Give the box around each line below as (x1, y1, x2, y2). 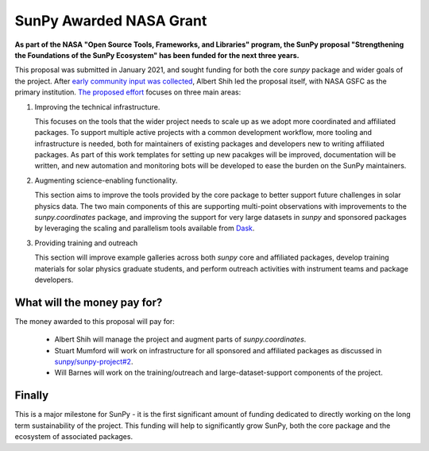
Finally (14, 389, 49, 403)
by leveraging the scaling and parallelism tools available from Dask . (34, 223, 255, 233)
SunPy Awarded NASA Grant (14, 12, 207, 29)
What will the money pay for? (14, 295, 163, 309)
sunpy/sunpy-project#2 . (54, 357, 133, 367)
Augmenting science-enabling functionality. (34, 175, 178, 185)
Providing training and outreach (34, 238, 138, 248)
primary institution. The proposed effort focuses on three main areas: (14, 87, 242, 97)
